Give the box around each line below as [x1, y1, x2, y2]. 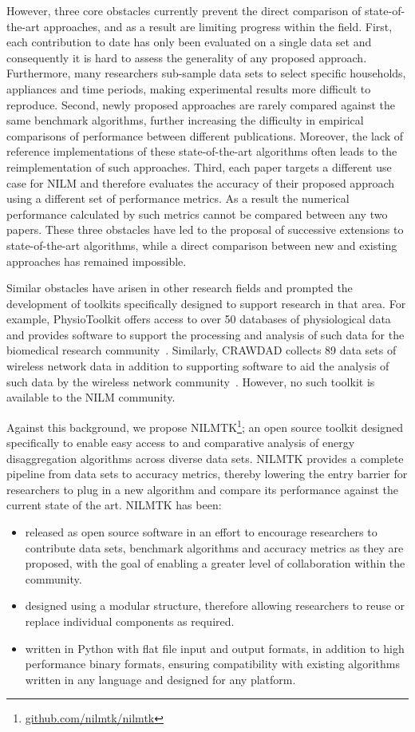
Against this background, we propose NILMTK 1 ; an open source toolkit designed [6, 416, 403, 435]
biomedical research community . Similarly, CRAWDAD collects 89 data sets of [6, 342, 397, 358]
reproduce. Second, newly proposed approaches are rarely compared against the [6, 96, 396, 113]
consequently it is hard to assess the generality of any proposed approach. [6, 49, 367, 65]
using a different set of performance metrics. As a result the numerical [6, 190, 350, 207]
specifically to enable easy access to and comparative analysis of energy [6, 434, 355, 451]
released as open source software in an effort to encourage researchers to [25, 524, 377, 540]
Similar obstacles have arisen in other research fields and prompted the [6, 279, 353, 296]
